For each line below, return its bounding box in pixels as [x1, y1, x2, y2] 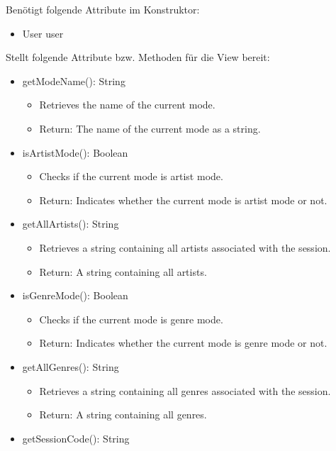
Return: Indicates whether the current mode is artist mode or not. [39, 192, 327, 207]
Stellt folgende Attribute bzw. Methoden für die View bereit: [6, 50, 270, 65]
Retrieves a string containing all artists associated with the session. [39, 240, 331, 255]
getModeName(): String [22, 73, 125, 88]
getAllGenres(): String [22, 359, 119, 374]
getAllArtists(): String [22, 216, 119, 231]
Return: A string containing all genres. [39, 407, 207, 422]
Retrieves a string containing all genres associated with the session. [39, 383, 331, 398]
